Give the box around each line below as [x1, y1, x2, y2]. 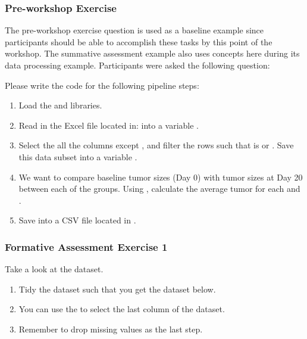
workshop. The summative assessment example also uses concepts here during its [5, 47, 300, 60]
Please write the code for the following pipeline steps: [5, 79, 199, 91]
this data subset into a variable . [18, 150, 137, 163]
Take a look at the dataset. [5, 263, 104, 275]
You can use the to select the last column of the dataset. [18, 303, 225, 315]
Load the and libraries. [18, 99, 102, 111]
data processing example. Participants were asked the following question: [5, 59, 270, 71]
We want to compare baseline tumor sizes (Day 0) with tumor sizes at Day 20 [18, 170, 303, 183]
